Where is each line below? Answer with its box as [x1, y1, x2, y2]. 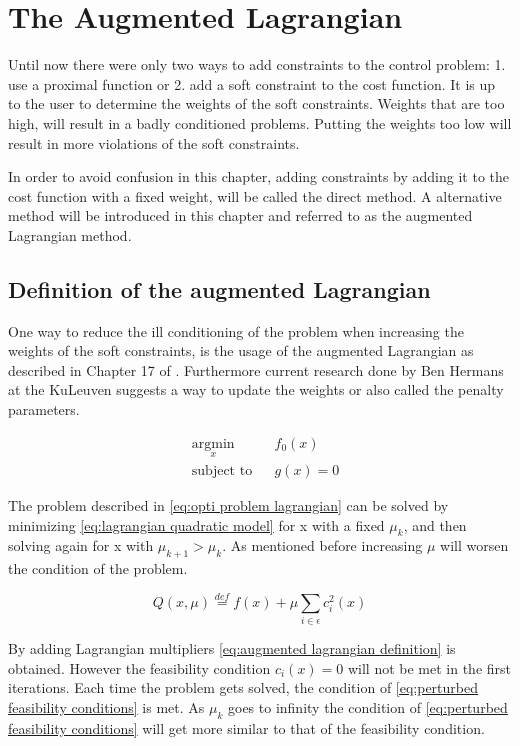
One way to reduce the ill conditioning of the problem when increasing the [8, 320, 464, 341]
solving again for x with [8, 535, 154, 556]
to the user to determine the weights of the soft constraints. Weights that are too [8, 93, 505, 114]
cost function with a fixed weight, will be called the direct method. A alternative [8, 185, 502, 206]
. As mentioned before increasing [222, 535, 423, 556]
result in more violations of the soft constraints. [8, 132, 300, 153]
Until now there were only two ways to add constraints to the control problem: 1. [8, 54, 506, 75]
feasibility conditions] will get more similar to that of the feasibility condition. [8, 717, 485, 738]
